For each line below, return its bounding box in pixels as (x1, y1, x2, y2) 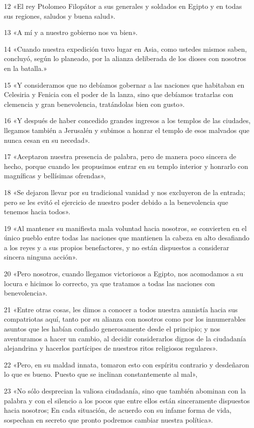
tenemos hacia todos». (4, 206, 70, 217)
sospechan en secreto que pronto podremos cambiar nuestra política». (4, 414, 213, 425)
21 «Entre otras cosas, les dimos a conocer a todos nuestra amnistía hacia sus (4, 304, 238, 314)
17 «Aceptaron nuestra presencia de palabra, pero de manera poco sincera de (4, 151, 236, 162)
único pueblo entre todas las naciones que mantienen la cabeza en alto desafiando (4, 232, 250, 243)
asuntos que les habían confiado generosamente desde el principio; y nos (4, 324, 221, 334)
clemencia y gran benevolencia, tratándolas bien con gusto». (4, 99, 185, 109)
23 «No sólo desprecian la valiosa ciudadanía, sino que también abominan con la (4, 386, 246, 395)
